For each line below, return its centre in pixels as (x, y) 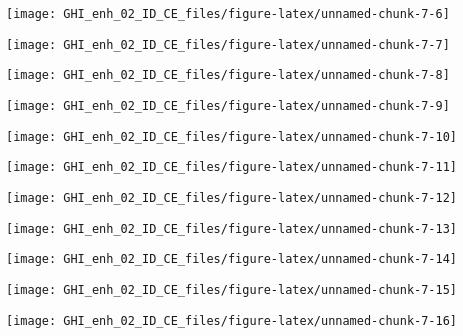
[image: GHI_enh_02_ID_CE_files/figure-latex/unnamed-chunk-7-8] (228, 75)
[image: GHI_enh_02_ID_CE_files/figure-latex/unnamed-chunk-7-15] (232, 289)
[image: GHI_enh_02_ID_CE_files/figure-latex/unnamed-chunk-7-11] (232, 167)
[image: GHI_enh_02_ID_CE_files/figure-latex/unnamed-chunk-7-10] (232, 136)
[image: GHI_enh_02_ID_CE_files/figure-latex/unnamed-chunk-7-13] (232, 228)
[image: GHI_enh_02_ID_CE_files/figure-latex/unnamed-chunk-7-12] (232, 197)
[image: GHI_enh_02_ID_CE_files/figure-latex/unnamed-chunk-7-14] (232, 259)
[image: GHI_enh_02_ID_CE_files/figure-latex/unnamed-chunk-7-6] (228, 14)
